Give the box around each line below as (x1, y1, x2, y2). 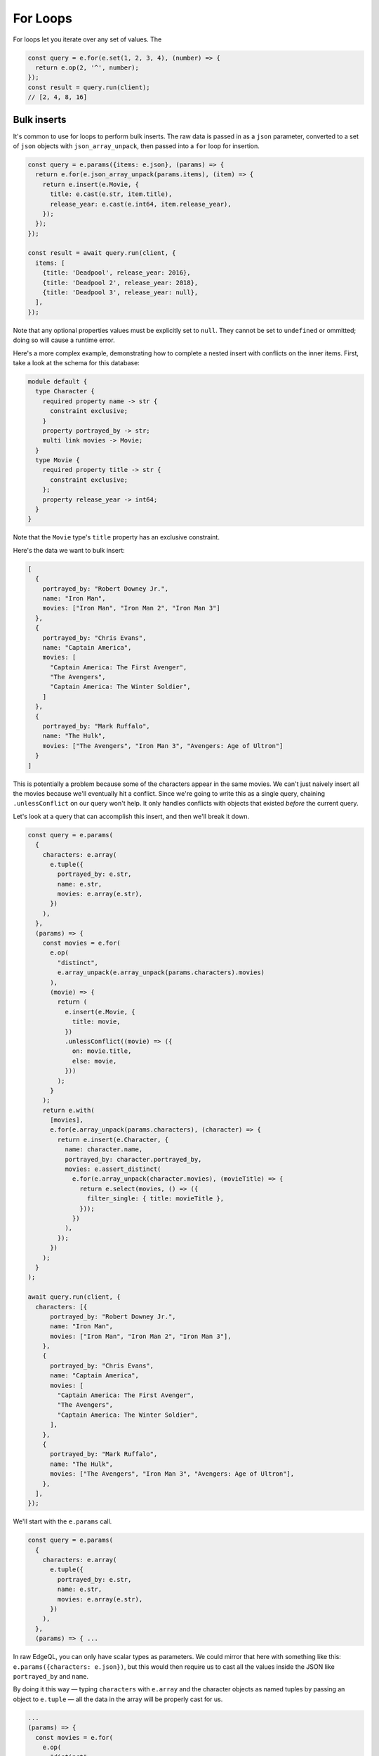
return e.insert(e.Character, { (57, 1135, 168, 1144)
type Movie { (35, 457, 80, 464)
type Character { (35, 387, 95, 395)
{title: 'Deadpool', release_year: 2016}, (42, 269, 191, 277)
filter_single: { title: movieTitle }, (86, 1195, 225, 1203)
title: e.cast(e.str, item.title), (50, 190, 173, 198)
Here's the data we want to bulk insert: (13, 546, 126, 554)
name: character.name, (64, 1146, 143, 1153)
